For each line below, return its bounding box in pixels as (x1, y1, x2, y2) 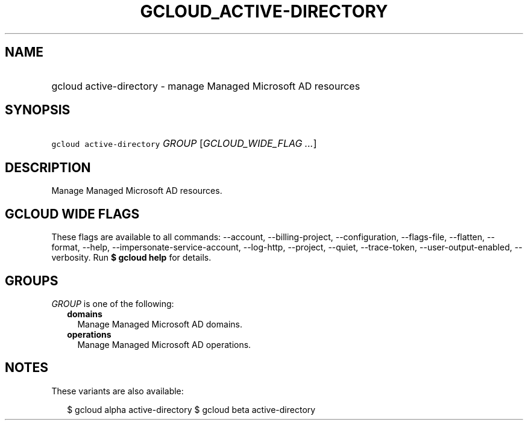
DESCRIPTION (5, 160, 91, 175)
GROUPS (5, 273, 58, 288)
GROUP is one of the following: (51, 298, 174, 309)
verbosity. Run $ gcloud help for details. (51, 252, 212, 263)
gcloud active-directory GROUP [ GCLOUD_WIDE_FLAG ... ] (51, 137, 317, 150)
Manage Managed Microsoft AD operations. (77, 339, 251, 350)
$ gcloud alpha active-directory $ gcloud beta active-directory (67, 404, 316, 415)
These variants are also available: (51, 385, 184, 396)
